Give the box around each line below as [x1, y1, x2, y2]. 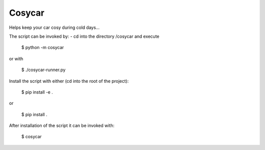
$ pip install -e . [21, 89, 53, 95]
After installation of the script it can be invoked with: [9, 123, 115, 128]
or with [9, 55, 24, 61]
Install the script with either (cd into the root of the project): [9, 78, 129, 84]
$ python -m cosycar [21, 45, 64, 50]
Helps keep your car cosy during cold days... [9, 25, 100, 30]
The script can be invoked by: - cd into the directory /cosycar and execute [9, 33, 159, 39]
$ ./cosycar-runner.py [21, 67, 66, 73]
